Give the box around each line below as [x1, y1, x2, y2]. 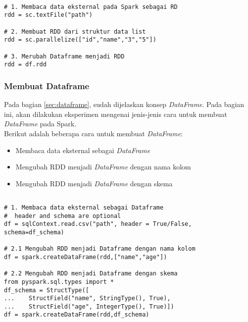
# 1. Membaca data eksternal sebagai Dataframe [4, 204, 164, 211]
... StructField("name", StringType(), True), [4, 295, 171, 302]
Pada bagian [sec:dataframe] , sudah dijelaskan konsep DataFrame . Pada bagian [4, 99, 245, 109]
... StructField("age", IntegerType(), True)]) [4, 303, 174, 310]
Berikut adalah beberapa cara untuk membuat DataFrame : [4, 128, 183, 138]
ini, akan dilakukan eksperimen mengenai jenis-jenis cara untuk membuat [4, 108, 227, 119]
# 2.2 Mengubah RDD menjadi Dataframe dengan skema [4, 270, 178, 277]
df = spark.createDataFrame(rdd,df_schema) [4, 311, 149, 319]
